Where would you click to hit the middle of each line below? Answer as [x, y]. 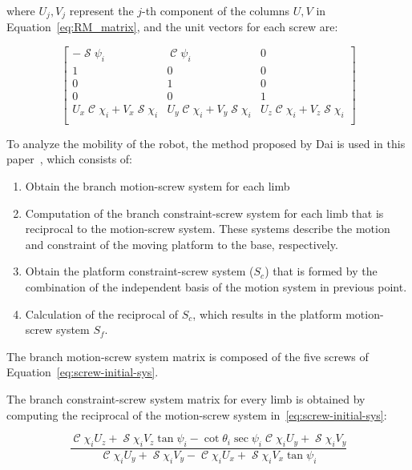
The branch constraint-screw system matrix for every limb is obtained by [186, 398]
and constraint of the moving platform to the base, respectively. [182, 244]
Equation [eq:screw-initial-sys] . [83, 372]
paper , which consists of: [70, 159]
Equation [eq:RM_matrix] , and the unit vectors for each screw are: [172, 27]
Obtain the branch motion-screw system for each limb [158, 186]
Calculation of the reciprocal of [102, 313]
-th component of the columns [216, 10]
